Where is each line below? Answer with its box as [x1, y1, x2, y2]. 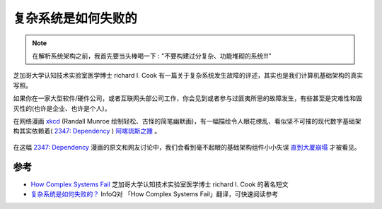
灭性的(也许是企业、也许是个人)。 [13, 104, 111, 112]
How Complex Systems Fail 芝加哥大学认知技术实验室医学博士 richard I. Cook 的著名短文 [30, 180, 289, 189]
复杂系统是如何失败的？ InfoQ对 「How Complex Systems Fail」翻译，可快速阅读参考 [30, 189, 279, 198]
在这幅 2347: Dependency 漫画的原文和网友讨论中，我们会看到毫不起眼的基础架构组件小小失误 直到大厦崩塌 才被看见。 [13, 143, 361, 151]
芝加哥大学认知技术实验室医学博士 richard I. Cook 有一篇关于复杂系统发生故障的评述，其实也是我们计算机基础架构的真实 [13, 71, 364, 80]
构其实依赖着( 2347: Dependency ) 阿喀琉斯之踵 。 [13, 127, 161, 136]
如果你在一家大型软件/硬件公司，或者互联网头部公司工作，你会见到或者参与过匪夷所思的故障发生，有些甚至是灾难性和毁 [13, 94, 363, 102]
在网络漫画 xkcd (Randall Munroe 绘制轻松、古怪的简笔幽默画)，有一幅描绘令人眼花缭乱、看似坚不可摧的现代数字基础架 [13, 117, 361, 125]
